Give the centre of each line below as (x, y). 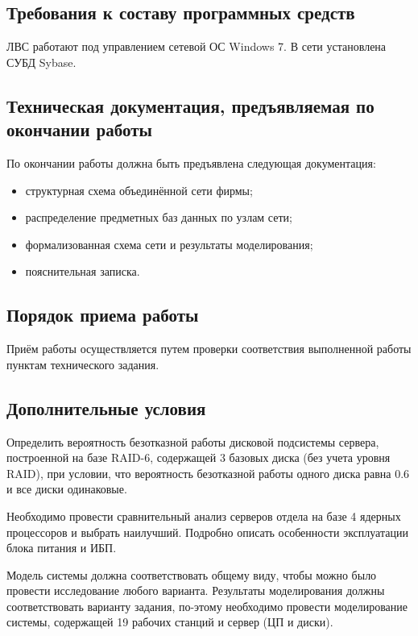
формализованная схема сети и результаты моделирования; (169, 244)
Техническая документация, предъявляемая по (190, 105)
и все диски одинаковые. (67, 489)
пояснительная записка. (83, 271)
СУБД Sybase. (41, 62)
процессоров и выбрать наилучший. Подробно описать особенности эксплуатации (207, 532)
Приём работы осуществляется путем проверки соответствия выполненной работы (209, 349)
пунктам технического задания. (83, 364)
